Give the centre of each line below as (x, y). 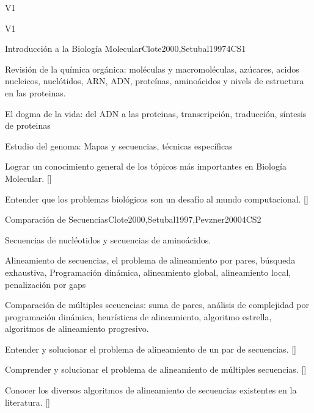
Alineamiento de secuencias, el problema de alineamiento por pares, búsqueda (150, 260)
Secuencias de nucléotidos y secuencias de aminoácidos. (108, 239)
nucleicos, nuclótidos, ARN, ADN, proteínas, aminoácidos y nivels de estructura (155, 81)
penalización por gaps (46, 284)
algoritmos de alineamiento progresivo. (77, 329)
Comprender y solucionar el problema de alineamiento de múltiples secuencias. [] (156, 369)
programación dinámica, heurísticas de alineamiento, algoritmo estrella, (138, 316)
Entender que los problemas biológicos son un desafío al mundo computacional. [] (157, 199)
